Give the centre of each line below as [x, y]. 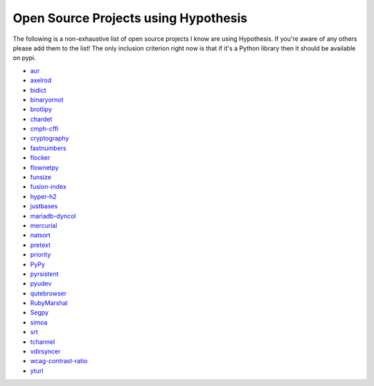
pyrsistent [44, 274]
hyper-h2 [43, 196]
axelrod [41, 80]
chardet [41, 119]
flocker [40, 158]
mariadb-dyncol [53, 216]
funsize [41, 177]
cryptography [50, 138]
